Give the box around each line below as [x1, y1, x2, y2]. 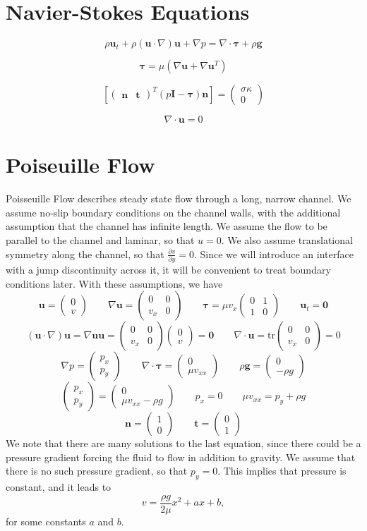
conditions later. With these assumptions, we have [6, 276, 223, 291]
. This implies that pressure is [217, 463, 347, 478]
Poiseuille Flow [6, 150, 155, 179]
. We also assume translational [221, 233, 353, 248]
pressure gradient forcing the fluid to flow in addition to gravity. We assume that [6, 449, 356, 464]
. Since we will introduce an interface [193, 246, 354, 261]
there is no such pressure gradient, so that [6, 463, 188, 478]
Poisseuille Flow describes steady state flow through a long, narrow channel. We [6, 191, 351, 206]
